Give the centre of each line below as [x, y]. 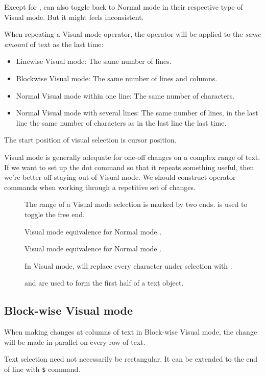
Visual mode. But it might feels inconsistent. [74, 17]
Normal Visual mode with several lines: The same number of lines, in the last [137, 113]
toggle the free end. [55, 214]
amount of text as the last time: [54, 44]
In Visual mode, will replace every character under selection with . [128, 265]
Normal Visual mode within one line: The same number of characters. [125, 95]
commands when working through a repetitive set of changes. [100, 187]
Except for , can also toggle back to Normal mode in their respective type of [124, 7]
